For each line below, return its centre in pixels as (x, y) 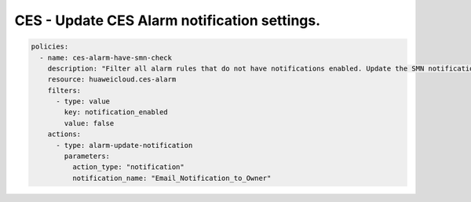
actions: (64, 134)
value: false (89, 123)
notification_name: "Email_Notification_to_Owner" (172, 178)
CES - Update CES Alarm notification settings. (168, 20)
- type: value (83, 101)
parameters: (87, 156)
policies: (50, 47)
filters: (64, 90)
